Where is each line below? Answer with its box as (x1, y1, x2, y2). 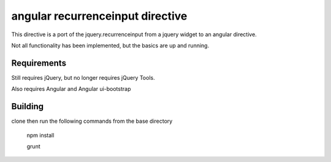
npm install (26, 131, 55, 139)
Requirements (11, 58, 67, 68)
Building (11, 101, 44, 112)
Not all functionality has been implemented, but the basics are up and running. (11, 42, 210, 49)
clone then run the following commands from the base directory (11, 117, 173, 125)
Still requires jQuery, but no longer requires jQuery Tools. (11, 74, 156, 81)
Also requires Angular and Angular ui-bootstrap (11, 85, 131, 93)
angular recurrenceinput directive (11, 9, 188, 23)
